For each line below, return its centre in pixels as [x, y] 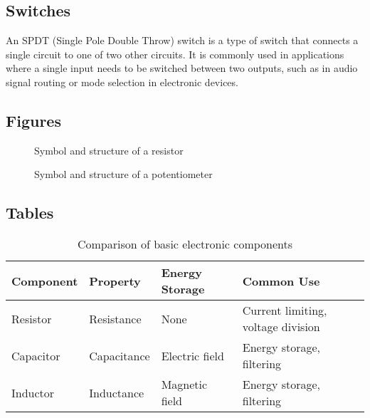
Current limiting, [285, 310]
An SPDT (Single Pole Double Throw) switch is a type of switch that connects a [182, 40]
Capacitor [36, 355]
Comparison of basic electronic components [185, 244]
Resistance [115, 318]
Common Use [281, 281]
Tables [30, 213]
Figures [33, 120]
